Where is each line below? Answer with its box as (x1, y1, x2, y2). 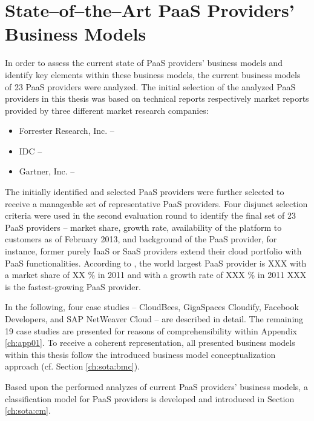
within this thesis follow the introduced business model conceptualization (5, 348, 276, 360)
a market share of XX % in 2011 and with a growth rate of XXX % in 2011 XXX (5, 268, 307, 281)
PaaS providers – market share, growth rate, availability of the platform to (5, 220, 282, 233)
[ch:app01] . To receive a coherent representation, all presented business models (5, 336, 295, 349)
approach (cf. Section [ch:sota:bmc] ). (5, 360, 140, 373)
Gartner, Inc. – (19, 165, 75, 177)
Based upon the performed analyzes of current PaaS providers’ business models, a (5, 380, 308, 393)
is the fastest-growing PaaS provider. (5, 280, 141, 293)
